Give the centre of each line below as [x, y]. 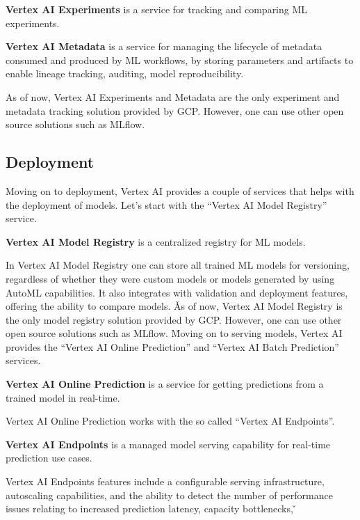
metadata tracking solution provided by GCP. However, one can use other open [175, 110]
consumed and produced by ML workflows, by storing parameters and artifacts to [180, 60]
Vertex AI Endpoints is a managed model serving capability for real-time [168, 444]
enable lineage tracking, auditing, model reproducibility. [125, 73]
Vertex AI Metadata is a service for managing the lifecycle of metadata [164, 46]
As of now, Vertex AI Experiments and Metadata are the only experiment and [173, 96]
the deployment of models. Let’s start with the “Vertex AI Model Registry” [166, 204]
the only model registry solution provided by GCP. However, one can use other [174, 319]
